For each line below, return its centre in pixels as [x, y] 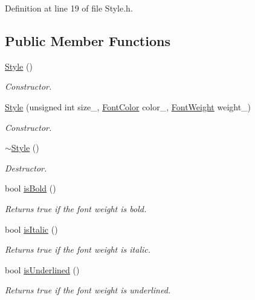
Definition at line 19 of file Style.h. [69, 8]
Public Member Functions [88, 40]
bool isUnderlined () [42, 269]
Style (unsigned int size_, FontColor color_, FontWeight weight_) [128, 106]
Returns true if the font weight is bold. [76, 208]
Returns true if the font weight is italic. [78, 249]
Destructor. [26, 168]
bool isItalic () [31, 229]
